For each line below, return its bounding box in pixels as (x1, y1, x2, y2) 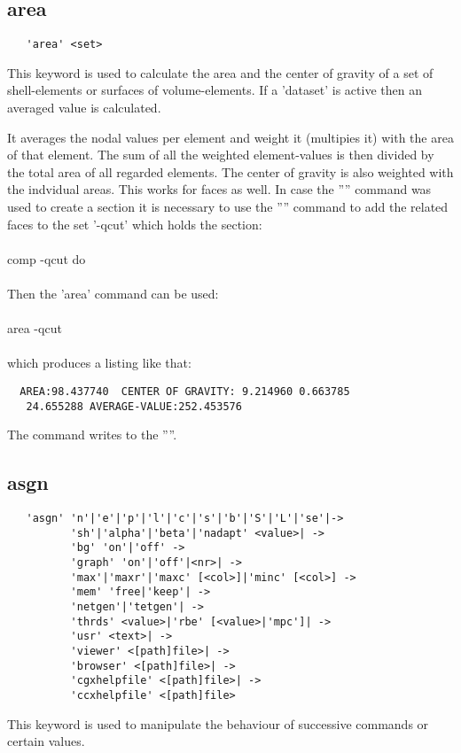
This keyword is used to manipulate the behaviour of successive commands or (7, 714, 429, 733)
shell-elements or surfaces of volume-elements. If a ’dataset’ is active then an (7, 81, 422, 99)
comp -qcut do (7, 249, 86, 268)
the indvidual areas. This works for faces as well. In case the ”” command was (7, 180, 432, 198)
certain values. (7, 732, 85, 750)
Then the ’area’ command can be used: (7, 283, 219, 302)
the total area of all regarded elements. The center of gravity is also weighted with (7, 162, 454, 181)
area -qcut (7, 319, 62, 338)
